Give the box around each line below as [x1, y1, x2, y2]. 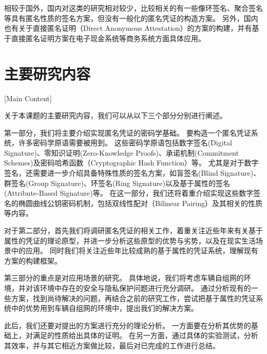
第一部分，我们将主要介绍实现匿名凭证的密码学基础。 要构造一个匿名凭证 [4, 127, 251, 138]
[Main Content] [4, 92, 52, 103]
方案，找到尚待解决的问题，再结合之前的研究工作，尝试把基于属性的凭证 [11, 292, 256, 303]
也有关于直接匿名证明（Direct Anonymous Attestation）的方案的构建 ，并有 [4, 23, 252, 33]
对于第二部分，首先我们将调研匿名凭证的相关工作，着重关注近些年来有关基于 [4, 225, 263, 236]
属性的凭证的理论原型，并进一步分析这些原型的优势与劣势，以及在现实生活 [4, 235, 256, 246]
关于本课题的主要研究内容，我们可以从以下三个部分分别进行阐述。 [4, 110, 227, 121]
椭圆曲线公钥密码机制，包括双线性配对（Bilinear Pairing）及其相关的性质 [18, 197, 262, 208]
